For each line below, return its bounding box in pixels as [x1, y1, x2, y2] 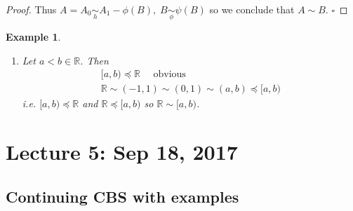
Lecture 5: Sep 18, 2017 [6, 137, 238, 166]
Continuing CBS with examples [6, 185, 239, 207]
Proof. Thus [6, 2, 57, 16]
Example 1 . [6, 29, 61, 44]
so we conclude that [209, 2, 295, 16]
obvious [153, 69, 186, 80]
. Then [80, 53, 109, 67]
